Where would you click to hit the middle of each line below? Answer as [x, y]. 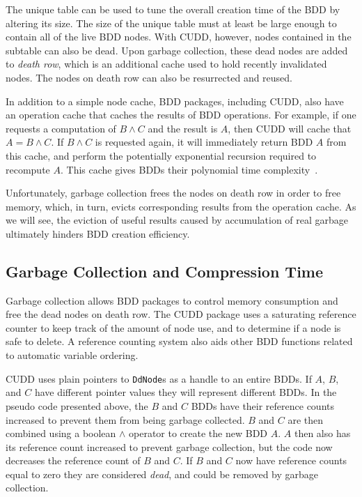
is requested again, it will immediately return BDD [204, 142]
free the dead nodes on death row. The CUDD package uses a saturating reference [181, 314]
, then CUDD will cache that [290, 128]
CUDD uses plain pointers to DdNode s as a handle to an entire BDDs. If [159, 378]
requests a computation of [61, 128]
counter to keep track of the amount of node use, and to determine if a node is [173, 327]
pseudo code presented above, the [77, 405]
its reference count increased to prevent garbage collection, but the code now [169, 446]
